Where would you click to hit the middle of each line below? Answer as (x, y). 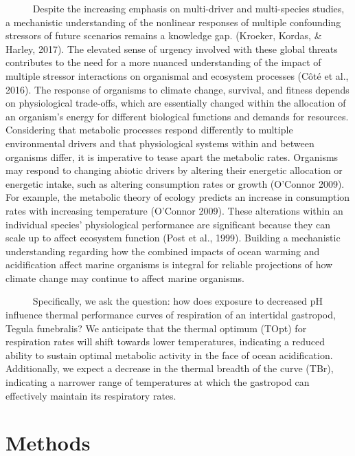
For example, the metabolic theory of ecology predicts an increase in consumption (178, 197)
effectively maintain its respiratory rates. (91, 395)
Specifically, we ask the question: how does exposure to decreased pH (178, 301)
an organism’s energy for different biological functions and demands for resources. (177, 116)
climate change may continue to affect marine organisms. (125, 278)
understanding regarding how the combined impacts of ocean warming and (163, 251)
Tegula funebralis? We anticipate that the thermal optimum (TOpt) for (156, 328)
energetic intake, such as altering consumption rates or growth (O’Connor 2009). (175, 183)
